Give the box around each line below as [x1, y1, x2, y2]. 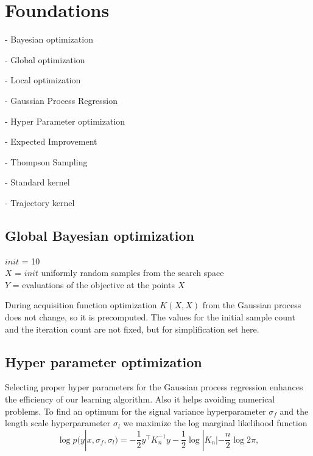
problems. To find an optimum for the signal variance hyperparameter [5, 404, 266, 417]
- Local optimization [5, 74, 81, 86]
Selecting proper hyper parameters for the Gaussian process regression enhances [5, 381, 303, 393]
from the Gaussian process [202, 299, 301, 311]
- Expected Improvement [5, 135, 97, 148]
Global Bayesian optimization [5, 226, 194, 244]
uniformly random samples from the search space [41, 266, 224, 279]
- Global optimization [5, 53, 85, 66]
